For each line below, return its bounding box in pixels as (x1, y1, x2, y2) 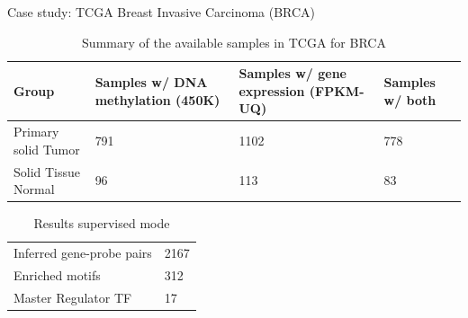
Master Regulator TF (13, 287, 132, 306)
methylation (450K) (94, 90, 220, 109)
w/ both (383, 90, 436, 109)
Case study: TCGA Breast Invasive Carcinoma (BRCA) (7, 3, 316, 21)
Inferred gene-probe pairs (13, 243, 152, 262)
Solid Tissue (13, 162, 81, 181)
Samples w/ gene (238, 64, 346, 83)
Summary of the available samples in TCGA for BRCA (82, 32, 386, 51)
